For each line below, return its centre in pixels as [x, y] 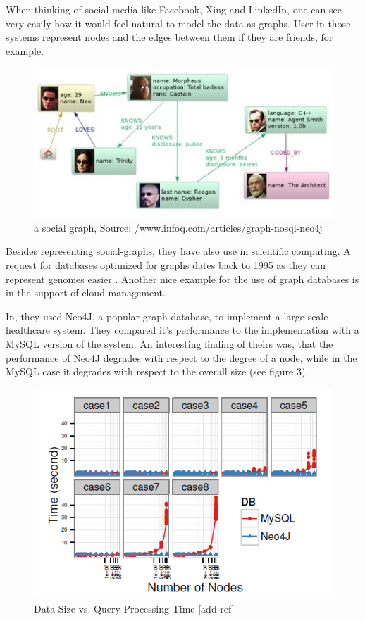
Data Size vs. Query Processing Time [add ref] [134, 608]
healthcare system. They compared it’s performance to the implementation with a [182, 330]
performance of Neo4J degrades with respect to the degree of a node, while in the [181, 357]
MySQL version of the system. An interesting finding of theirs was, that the [169, 343]
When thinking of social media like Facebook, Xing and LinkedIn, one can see [174, 9]
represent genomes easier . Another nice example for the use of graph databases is [182, 278]
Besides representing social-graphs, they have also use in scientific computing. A [178, 251]
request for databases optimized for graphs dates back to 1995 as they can [166, 265]
